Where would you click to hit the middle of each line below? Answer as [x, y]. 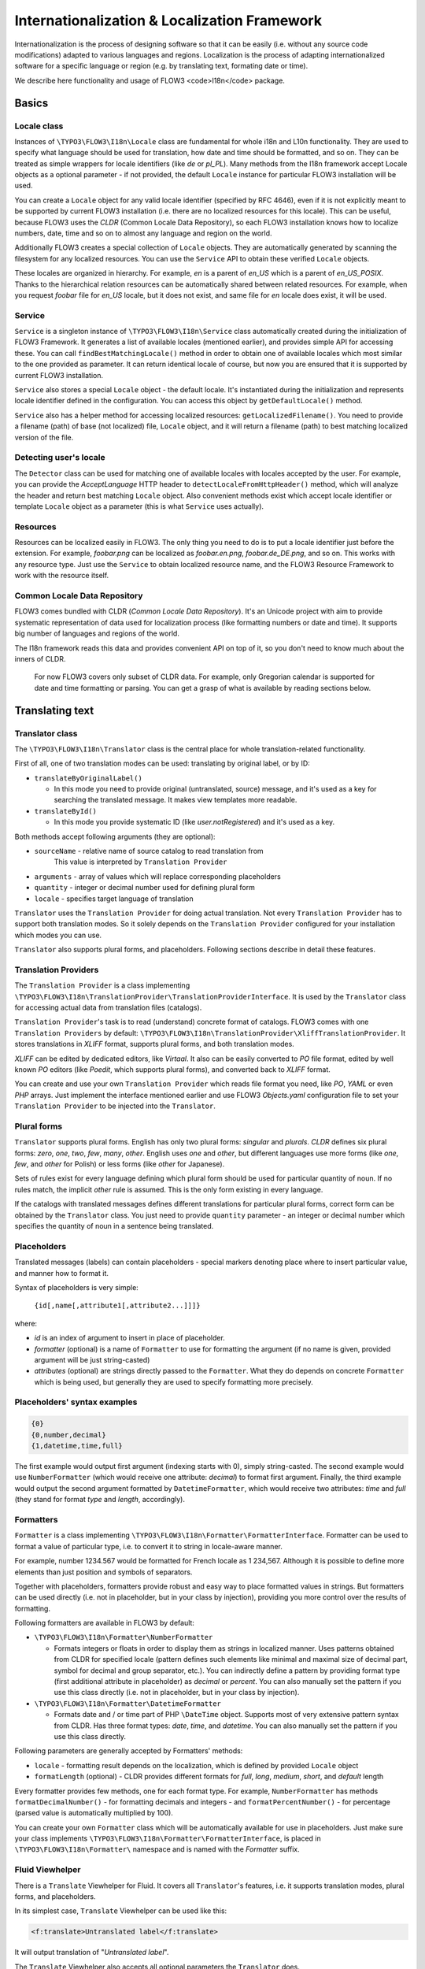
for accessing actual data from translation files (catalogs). [108, 1007]
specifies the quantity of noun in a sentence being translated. [114, 1226]
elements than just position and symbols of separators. [103, 1572]
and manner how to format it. [62, 1273]
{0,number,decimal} [68, 1435]
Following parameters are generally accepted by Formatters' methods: [129, 1751]
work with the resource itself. [62, 576]
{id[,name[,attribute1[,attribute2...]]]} [117, 1306]
